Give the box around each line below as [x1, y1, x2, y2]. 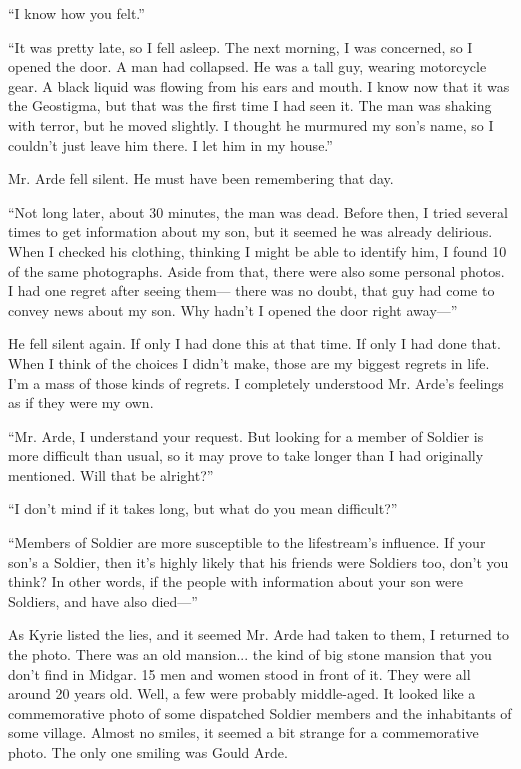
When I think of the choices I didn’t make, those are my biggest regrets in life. [8, 352, 490, 373]
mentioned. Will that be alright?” [8, 464, 214, 485]
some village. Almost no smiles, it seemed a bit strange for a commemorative [8, 722, 479, 743]
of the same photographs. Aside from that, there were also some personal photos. [8, 260, 505, 281]
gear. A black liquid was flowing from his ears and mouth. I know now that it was [8, 75, 510, 96]
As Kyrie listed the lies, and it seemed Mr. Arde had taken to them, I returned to [8, 624, 509, 645]
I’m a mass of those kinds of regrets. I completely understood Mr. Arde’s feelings [8, 372, 504, 393]
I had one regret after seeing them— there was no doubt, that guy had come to [8, 280, 495, 301]
